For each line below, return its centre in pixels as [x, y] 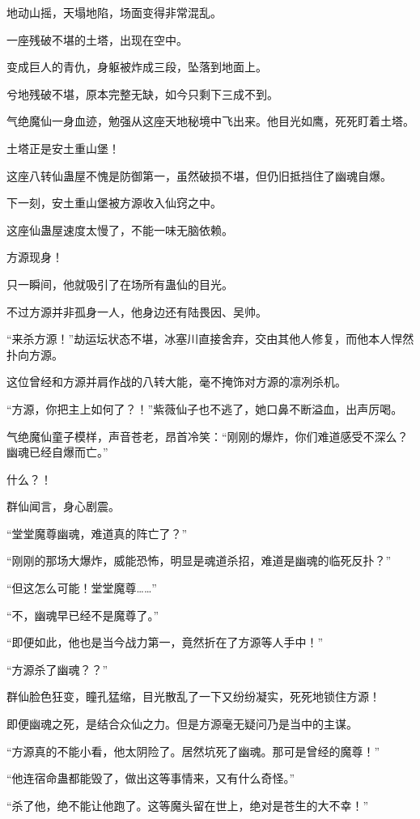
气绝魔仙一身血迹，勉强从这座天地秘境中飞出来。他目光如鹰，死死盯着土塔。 [210, 121]
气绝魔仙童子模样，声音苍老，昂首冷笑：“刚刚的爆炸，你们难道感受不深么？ [208, 436]
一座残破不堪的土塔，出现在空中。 [97, 39]
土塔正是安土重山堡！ [63, 148]
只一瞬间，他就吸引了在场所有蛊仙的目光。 [120, 284]
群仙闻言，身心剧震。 [63, 506]
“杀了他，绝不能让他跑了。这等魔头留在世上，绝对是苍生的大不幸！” [188, 805]
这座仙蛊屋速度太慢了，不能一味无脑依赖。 [120, 229]
